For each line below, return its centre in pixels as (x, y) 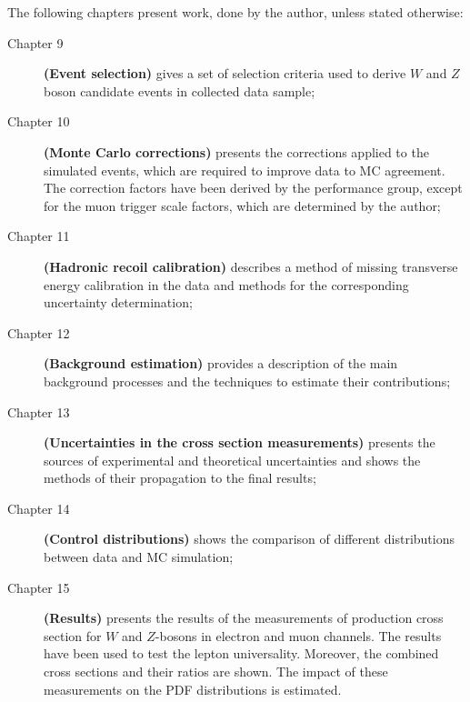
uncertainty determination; (118, 302)
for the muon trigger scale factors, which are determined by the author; (242, 205)
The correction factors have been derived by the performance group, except (253, 188)
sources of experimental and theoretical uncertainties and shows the (232, 460)
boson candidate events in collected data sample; (180, 90)
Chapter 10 (39, 121)
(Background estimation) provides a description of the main (221, 363)
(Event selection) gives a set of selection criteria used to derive (225, 73)
